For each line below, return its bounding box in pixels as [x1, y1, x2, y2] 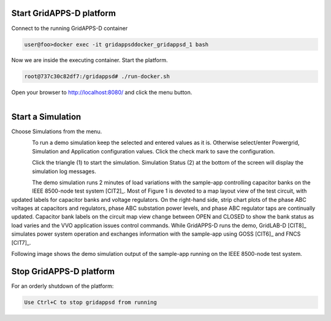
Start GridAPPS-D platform [11, 8, 116, 18]
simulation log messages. [32, 168, 96, 175]
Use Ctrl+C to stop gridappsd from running [24, 298, 158, 306]
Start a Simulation [11, 111, 82, 122]
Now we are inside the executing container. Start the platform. [11, 56, 168, 64]
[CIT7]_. [11, 239, 31, 246]
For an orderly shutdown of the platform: [11, 282, 114, 290]
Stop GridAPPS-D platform [11, 266, 115, 276]
